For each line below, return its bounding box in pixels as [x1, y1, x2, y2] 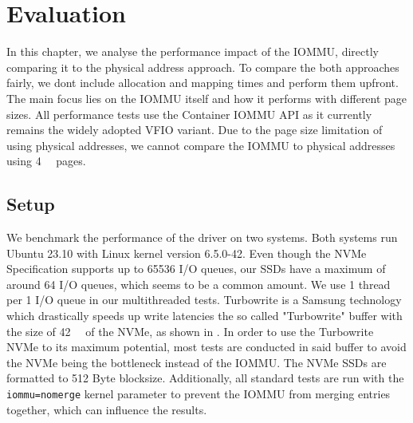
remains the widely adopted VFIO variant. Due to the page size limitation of [6, 121, 383, 138]
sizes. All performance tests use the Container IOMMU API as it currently [6, 105, 372, 122]
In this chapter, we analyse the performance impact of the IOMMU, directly [6, 43, 379, 60]
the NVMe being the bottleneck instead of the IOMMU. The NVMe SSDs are [6, 354, 387, 370]
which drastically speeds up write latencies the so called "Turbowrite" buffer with [6, 307, 403, 324]
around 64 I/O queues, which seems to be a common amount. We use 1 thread [6, 275, 391, 292]
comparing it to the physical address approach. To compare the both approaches [6, 58, 399, 75]
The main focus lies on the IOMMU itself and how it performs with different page [6, 89, 407, 106]
